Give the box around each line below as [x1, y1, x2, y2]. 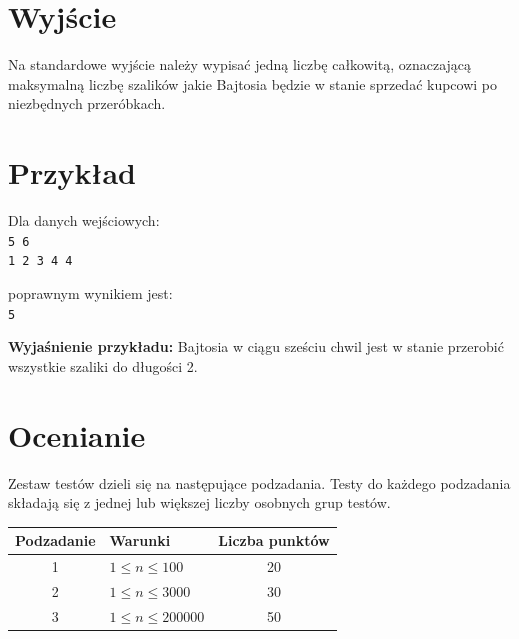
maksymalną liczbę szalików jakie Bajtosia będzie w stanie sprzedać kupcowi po [8, 73, 498, 94]
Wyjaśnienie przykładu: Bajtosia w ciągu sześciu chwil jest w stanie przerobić [8, 336, 504, 357]
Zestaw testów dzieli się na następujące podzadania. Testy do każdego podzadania [8, 472, 511, 493]
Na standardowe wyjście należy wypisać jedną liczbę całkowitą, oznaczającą [8, 54, 472, 75]
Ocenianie [8, 414, 146, 455]
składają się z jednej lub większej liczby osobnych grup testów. [8, 492, 391, 513]
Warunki [109, 530, 171, 551]
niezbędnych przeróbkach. [8, 93, 166, 114]
